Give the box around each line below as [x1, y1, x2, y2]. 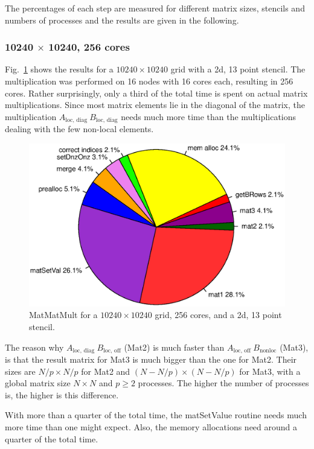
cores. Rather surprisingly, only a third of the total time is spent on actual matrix [5, 86, 308, 99]
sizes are [5, 365, 36, 377]
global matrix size [5, 377, 71, 389]
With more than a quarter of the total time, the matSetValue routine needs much [5, 409, 307, 421]
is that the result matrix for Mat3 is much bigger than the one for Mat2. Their [5, 353, 297, 366]
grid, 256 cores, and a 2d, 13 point [155, 308, 282, 321]
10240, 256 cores [48, 39, 130, 54]
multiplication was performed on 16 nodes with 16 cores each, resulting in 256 [5, 75, 293, 87]
